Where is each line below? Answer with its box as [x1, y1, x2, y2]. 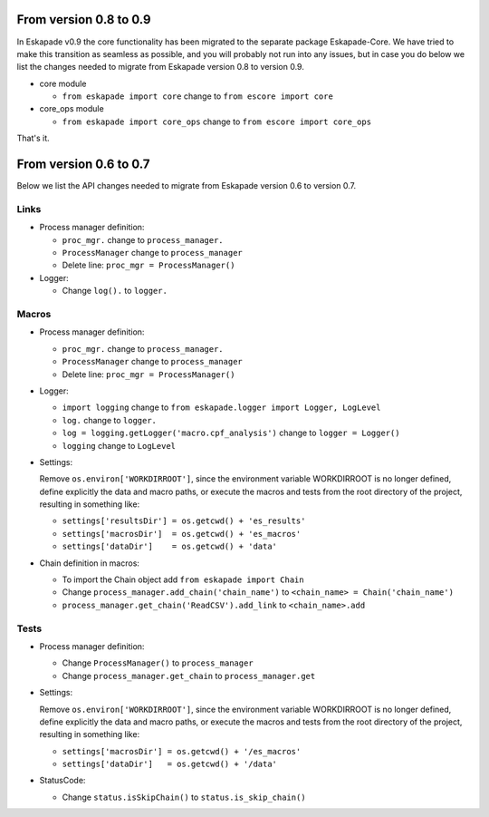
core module [39, 78, 87, 89]
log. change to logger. [62, 414, 158, 425]
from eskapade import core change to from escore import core [62, 91, 334, 102]
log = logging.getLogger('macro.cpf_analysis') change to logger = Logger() [62, 427, 400, 439]
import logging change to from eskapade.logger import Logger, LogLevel [62, 402, 381, 413]
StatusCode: [39, 775, 86, 786]
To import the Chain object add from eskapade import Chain [62, 574, 304, 585]
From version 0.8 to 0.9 [16, 12, 151, 27]
